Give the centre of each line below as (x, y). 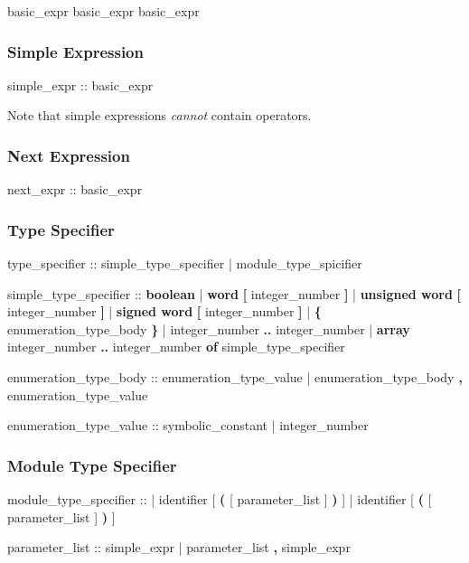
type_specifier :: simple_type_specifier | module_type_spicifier (185, 263)
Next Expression (69, 155)
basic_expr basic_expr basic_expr (103, 11)
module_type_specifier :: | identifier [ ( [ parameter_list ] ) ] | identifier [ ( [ (220, 499)
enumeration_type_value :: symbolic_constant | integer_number (188, 425)
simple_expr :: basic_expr (80, 84)
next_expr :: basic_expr (75, 189)
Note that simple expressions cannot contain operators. (159, 115)
